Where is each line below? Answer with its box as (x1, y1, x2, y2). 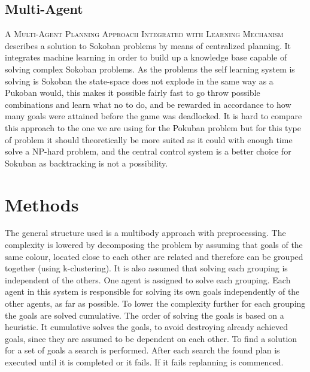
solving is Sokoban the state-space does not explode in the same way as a (5, 74, 273, 87)
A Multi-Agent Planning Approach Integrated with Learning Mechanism (5, 28, 284, 40)
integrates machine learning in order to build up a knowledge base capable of (5, 51, 287, 63)
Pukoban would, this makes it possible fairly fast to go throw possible (5, 86, 260, 99)
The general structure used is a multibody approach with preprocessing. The (5, 226, 286, 239)
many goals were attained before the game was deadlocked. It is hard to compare (5, 110, 302, 122)
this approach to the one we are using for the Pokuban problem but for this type (5, 121, 301, 134)
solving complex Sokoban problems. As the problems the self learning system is (5, 62, 295, 75)
